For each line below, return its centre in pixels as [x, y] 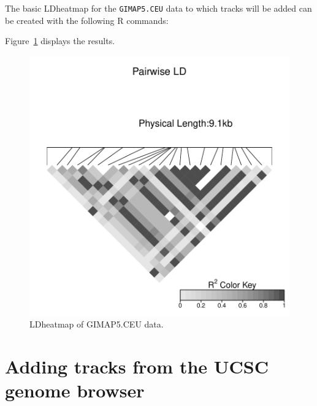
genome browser [75, 390]
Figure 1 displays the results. [60, 41]
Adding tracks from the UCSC [137, 366]
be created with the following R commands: [87, 20]
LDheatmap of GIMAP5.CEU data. [97, 324]
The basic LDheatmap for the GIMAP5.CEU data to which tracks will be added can [158, 8]
